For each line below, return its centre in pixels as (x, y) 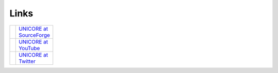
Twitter (27, 61)
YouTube (29, 48)
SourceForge (34, 35)
